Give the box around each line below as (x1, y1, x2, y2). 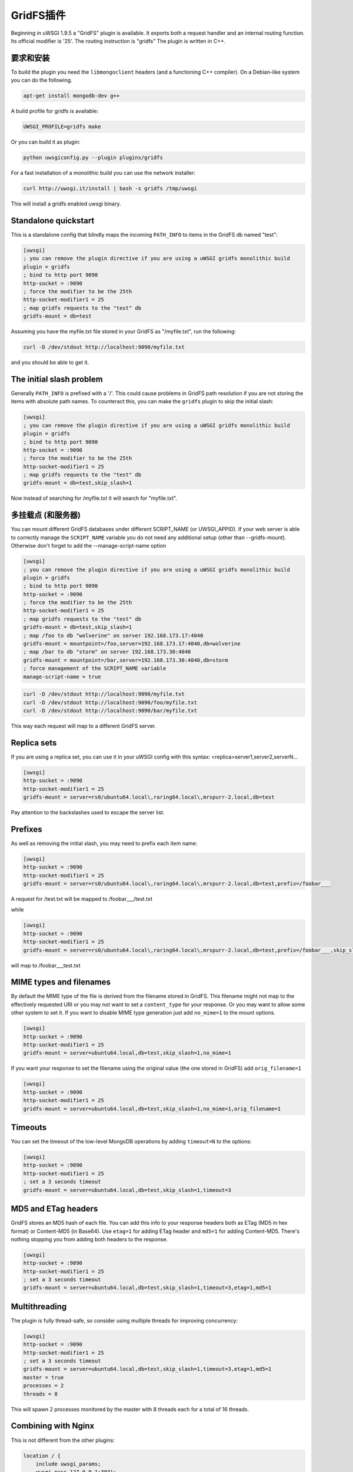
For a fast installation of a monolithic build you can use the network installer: (11, 170, 196, 177)
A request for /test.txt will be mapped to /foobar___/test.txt (11, 896, 153, 903)
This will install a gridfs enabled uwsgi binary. (11, 200, 121, 207)
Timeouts (11, 1122, 47, 1132)
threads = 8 (23, 1390, 58, 1397)
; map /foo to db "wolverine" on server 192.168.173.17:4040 (23, 632, 204, 639)
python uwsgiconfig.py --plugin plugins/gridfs (23, 154, 163, 161)
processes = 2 (23, 1383, 64, 1389)
